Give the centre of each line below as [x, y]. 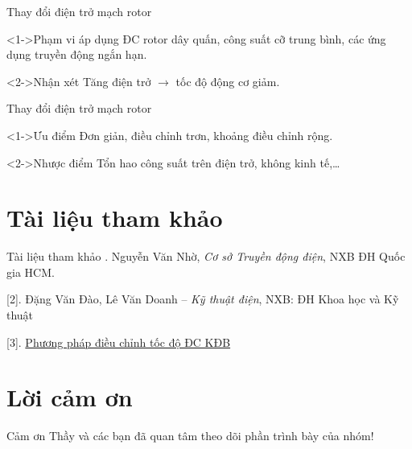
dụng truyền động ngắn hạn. [77, 54]
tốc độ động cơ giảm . [228, 81]
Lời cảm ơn [70, 397]
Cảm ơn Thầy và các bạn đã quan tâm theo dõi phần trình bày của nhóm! [190, 436]
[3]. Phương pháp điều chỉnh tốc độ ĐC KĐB [119, 342]
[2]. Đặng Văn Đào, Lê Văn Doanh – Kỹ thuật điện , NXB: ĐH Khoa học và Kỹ [203, 299]
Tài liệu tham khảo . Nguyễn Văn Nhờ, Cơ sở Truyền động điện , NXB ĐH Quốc [206, 256]
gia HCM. [31, 272]
